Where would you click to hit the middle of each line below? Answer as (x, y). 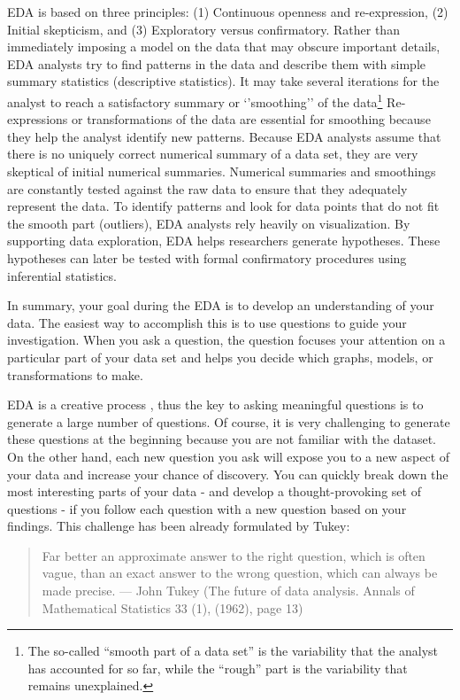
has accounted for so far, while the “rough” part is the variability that (218, 668)
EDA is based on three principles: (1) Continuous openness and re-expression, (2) (228, 12)
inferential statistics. (62, 275)
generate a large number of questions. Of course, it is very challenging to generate (229, 421)
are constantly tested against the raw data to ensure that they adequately (207, 188)
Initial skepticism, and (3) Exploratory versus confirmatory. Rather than (203, 29)
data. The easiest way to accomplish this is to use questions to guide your (207, 322)
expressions (38, 119)
